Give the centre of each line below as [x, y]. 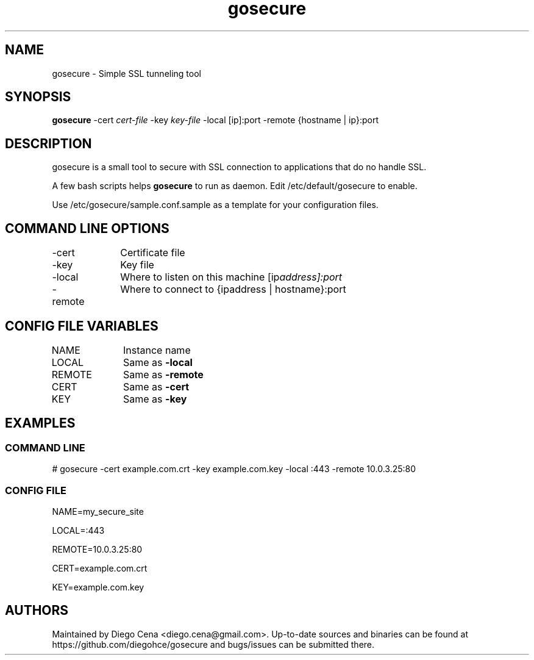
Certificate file [153, 253]
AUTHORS [37, 611]
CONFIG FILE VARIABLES [82, 326]
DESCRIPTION [48, 143]
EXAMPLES [40, 423]
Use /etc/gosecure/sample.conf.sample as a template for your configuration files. [215, 205]
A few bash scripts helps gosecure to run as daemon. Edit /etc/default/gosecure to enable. [235, 186]
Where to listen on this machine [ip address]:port [231, 277]
